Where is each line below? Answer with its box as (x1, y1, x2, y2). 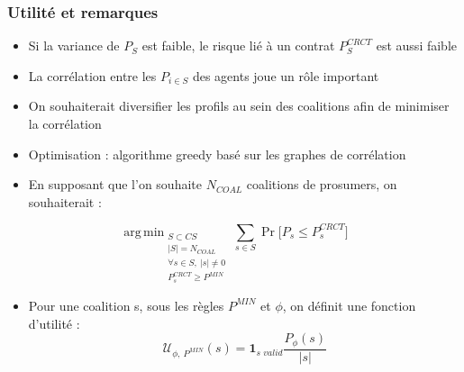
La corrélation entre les (28, 66, 157, 85)
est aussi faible (376, 36, 458, 55)
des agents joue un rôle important (192, 66, 379, 85)
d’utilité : (28, 313, 80, 332)
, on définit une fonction (282, 295, 416, 314)
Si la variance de (28, 36, 120, 55)
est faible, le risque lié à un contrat (141, 36, 335, 55)
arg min (123, 225, 165, 239)
